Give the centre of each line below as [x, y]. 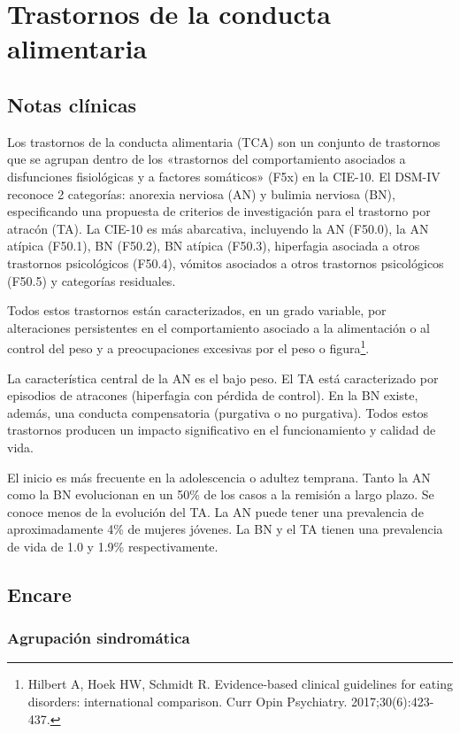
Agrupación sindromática [99, 638]
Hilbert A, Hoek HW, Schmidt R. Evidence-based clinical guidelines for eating [240, 684]
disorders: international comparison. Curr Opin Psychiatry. [188, 702]
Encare [39, 594]
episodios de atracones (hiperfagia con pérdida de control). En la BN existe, [213, 395]
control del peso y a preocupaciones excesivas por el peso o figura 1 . [188, 347]
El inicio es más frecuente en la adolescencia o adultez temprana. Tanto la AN [219, 477]
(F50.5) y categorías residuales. [92, 280]
